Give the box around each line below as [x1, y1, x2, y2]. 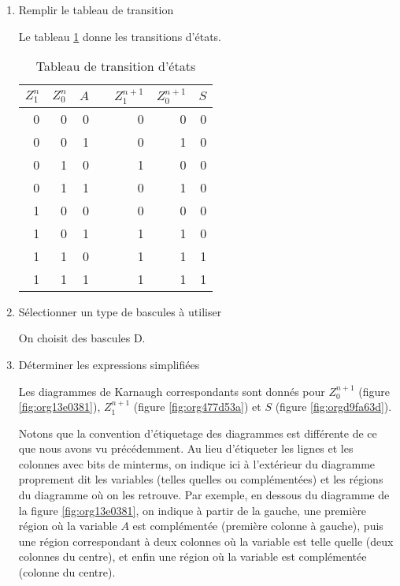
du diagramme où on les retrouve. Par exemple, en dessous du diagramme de [18, 487, 390, 503]
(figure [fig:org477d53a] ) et [133, 398, 261, 415]
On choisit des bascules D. [18, 330, 146, 346]
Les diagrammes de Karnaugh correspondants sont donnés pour [18, 383, 325, 399]
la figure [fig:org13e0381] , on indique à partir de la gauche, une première [18, 502, 367, 518]
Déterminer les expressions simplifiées [18, 356, 200, 372]
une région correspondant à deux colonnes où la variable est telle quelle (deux [18, 532, 394, 549]
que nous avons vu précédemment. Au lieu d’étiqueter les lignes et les [18, 440, 354, 457]
